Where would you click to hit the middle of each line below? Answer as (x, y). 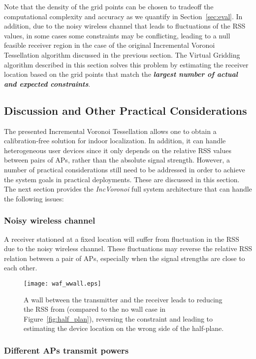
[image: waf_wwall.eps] (63, 283)
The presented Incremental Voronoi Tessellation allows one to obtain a (110, 131)
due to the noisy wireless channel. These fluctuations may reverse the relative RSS (128, 248)
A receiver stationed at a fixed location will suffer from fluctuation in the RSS (122, 239)
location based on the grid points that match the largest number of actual (121, 74)
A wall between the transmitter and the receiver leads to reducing (123, 299)
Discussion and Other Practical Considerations (126, 110)
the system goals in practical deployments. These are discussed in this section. (122, 179)
